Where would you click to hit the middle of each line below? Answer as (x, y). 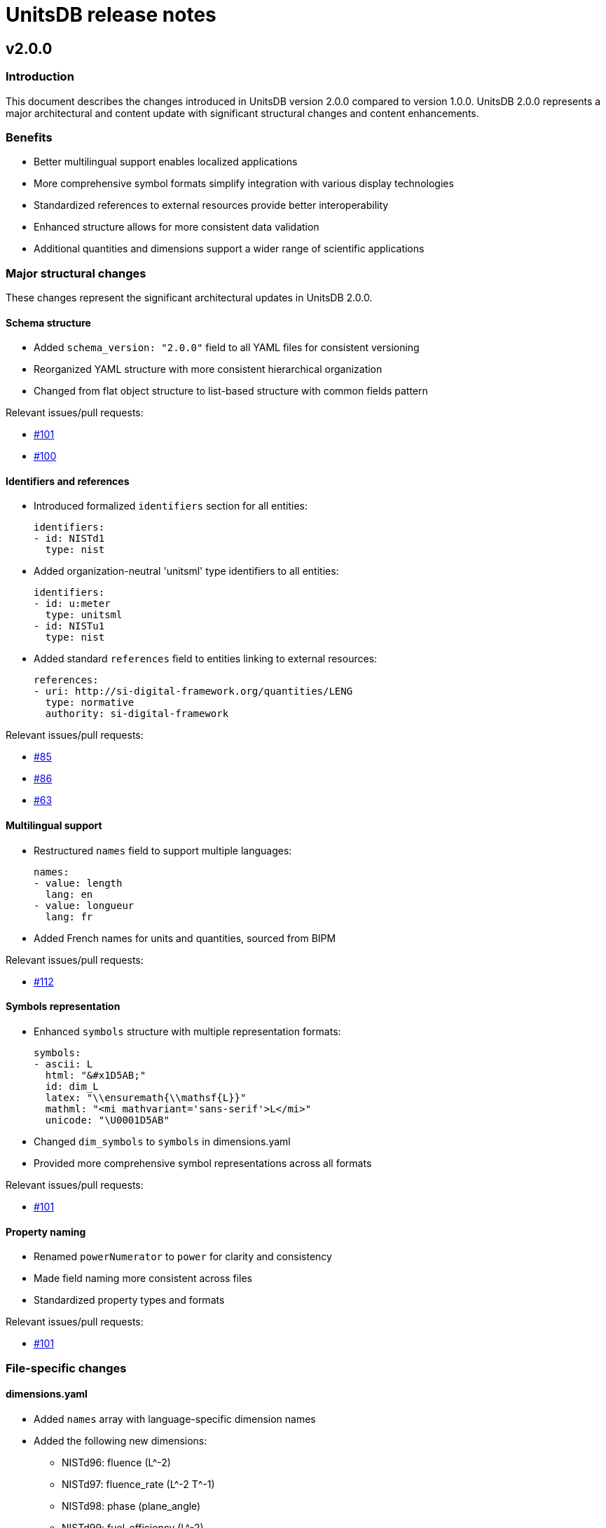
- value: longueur (84, 905)
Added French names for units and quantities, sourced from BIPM (185, 938)
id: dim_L (72, 1086)
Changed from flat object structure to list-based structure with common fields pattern (231, 391)
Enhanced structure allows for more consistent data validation (177, 227)
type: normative (90, 703)
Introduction (40, 77)
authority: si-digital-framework (137, 714)
